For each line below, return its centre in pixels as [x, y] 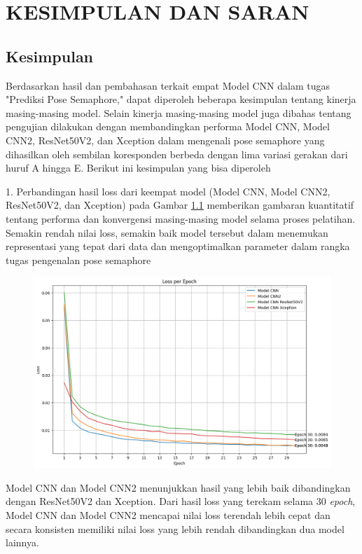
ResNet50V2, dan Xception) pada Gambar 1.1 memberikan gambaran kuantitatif [180, 205]
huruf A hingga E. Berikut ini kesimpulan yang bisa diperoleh [138, 168]
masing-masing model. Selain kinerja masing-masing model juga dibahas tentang [179, 112]
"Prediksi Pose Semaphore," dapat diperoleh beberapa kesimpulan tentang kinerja [181, 99]
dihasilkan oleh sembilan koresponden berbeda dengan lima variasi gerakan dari [177, 154]
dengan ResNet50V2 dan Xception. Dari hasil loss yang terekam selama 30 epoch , [181, 501]
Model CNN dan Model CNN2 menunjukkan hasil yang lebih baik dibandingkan [178, 487]
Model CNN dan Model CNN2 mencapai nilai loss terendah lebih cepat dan [168, 514]
